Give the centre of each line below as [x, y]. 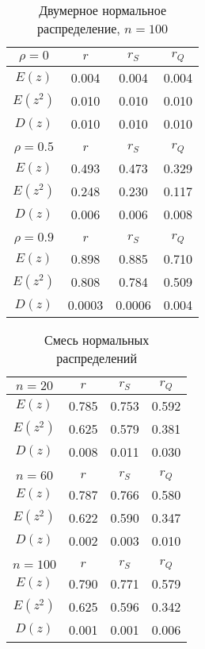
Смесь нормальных [97, 340]
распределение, [79, 28]
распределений [97, 358]
